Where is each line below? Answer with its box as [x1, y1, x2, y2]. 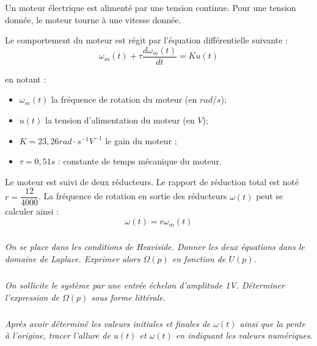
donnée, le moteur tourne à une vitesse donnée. [5, 13, 181, 26]
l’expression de [5, 290, 59, 303]
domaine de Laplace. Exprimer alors [5, 252, 140, 265]
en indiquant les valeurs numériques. [175, 329, 313, 342]
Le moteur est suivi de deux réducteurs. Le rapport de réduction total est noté [5, 175, 299, 188]
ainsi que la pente [239, 317, 305, 329]
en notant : [5, 72, 46, 85]
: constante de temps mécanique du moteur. [58, 155, 222, 167]
